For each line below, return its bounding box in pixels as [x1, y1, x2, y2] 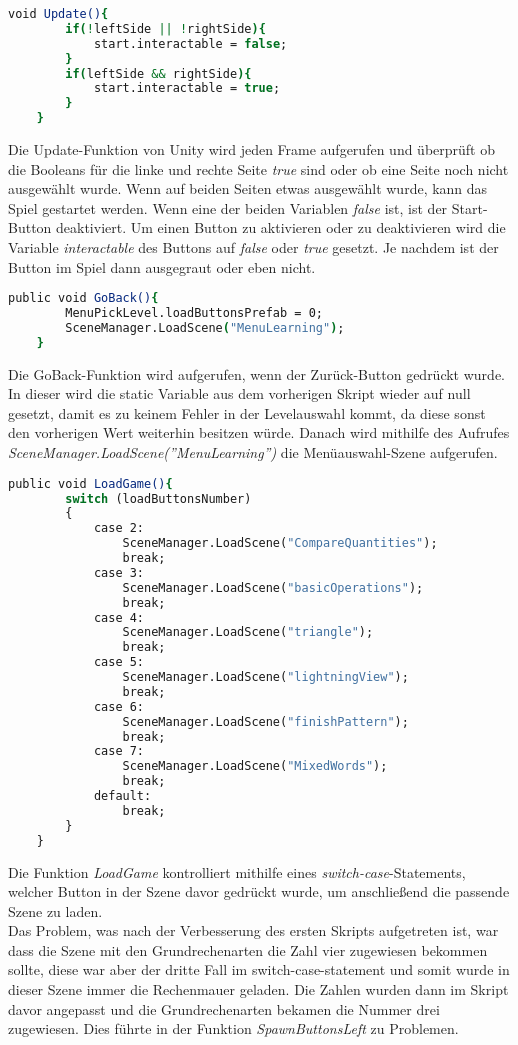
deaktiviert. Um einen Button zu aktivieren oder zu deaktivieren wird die [56, 217, 506, 238]
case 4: [93, 610, 145, 625]
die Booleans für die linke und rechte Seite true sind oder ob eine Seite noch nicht [8, 158, 509, 179]
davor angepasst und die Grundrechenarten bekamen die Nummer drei [8, 998, 440, 1019]
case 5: [93, 655, 145, 670]
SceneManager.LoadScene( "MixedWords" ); [122, 759, 388, 774]
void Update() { [8, 7, 109, 21]
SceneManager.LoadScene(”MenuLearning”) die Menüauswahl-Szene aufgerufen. [8, 442, 498, 463]
